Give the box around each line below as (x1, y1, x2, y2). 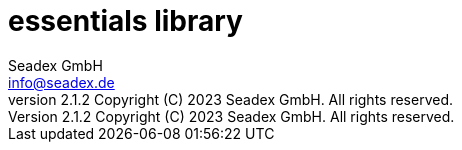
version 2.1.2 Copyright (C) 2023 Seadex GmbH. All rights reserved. (8, 90, 454, 108)
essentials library (8, 4, 243, 38)
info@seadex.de (8, 73, 115, 91)
